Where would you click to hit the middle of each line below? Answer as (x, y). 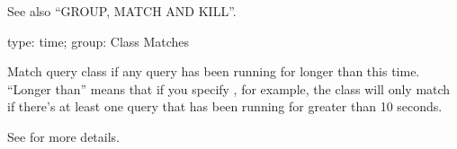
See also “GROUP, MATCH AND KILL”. (122, 11)
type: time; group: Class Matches (99, 41)
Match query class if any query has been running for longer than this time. (214, 71)
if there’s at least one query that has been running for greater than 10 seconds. (225, 106)
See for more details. (63, 136)
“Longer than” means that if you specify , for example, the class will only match (229, 88)
